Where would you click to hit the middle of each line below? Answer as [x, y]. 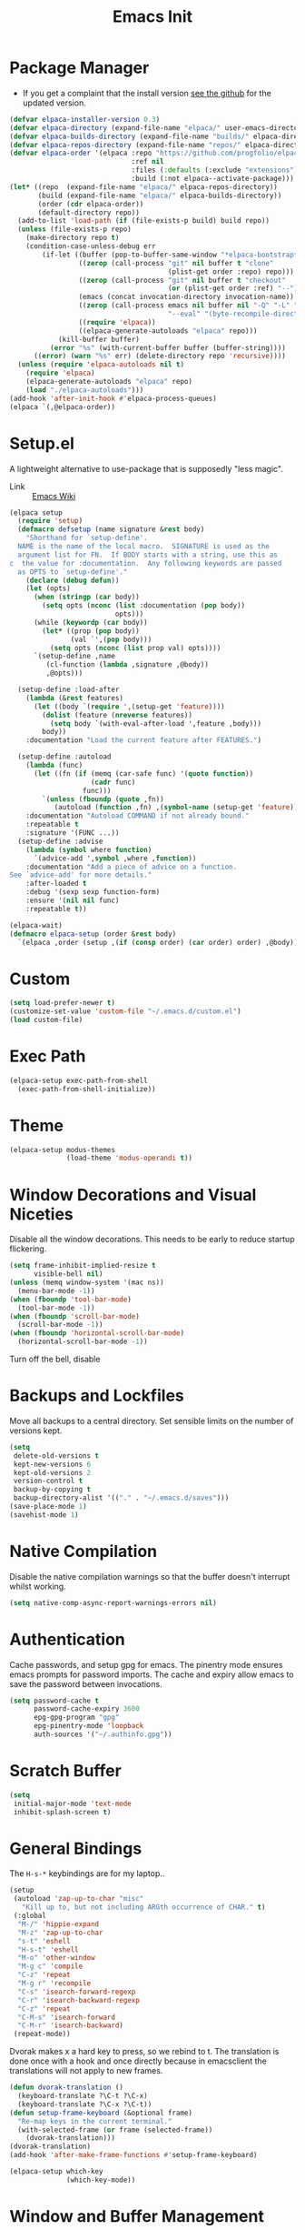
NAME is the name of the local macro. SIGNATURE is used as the [144, 547]
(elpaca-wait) [36, 925]
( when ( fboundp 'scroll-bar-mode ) [75, 1316]
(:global [30, 1916]
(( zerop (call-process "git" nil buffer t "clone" [176, 263]
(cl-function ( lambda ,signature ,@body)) [127, 665]
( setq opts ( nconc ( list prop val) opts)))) [135, 648]
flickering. [28, 1249]
